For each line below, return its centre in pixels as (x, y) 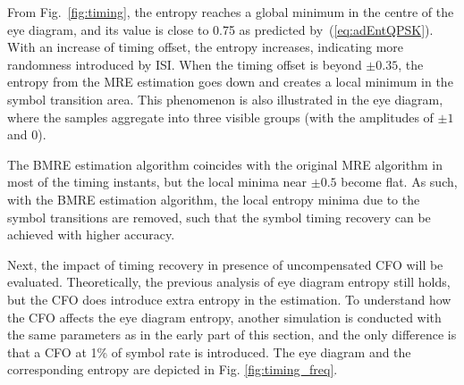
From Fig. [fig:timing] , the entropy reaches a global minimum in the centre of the (231, 12)
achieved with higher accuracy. (91, 234)
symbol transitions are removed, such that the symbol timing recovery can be (219, 217)
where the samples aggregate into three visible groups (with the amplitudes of (220, 117)
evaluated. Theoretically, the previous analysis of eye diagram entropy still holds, (229, 282)
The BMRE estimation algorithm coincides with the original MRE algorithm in (225, 164)
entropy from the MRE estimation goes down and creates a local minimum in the (230, 82)
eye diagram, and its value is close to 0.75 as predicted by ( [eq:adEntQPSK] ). (220, 29)
